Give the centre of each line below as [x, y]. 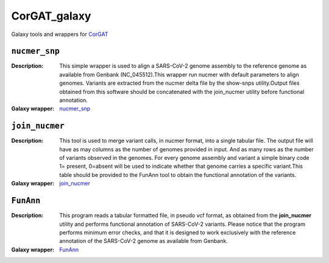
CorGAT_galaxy [51, 16]
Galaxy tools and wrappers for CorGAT [60, 34]
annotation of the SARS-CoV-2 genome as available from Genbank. [143, 241]
